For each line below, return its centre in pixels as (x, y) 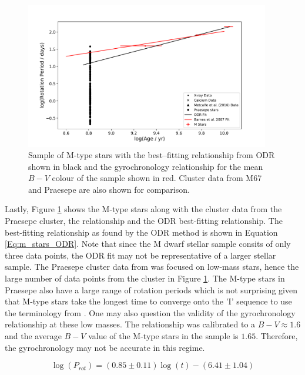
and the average (33, 336)
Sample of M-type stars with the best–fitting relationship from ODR (152, 155)
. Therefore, (277, 336)
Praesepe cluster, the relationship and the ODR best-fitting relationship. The (144, 221)
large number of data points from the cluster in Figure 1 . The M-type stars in (145, 278)
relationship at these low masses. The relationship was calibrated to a (130, 324)
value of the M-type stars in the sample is (163, 336)
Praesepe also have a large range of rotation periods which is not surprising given (151, 289)
